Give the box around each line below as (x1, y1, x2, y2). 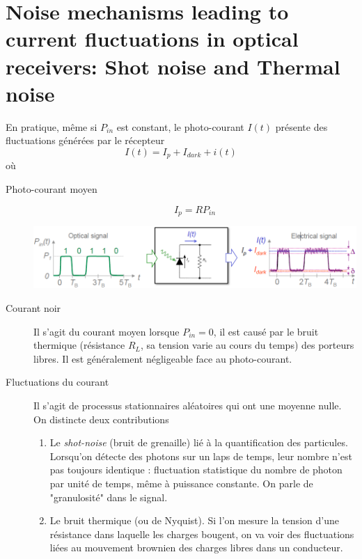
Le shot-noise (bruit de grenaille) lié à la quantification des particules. (49, 435, 348, 450)
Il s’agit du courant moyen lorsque (33, 324, 180, 338)
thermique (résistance (33, 338, 125, 352)
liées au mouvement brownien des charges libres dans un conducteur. (49, 540, 343, 555)
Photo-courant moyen (6, 181, 97, 196)
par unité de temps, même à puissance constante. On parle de (49, 475, 313, 490)
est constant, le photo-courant (116, 119, 244, 134)
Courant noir (6, 301, 61, 315)
